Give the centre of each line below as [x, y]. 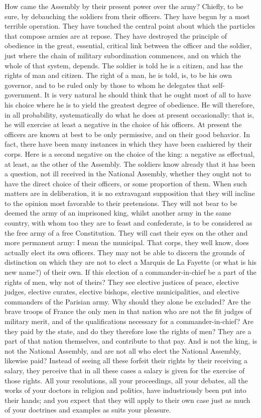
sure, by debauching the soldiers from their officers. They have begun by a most [127, 16]
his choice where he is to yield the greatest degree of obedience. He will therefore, [130, 104]
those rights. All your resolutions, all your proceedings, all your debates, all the [126, 380]
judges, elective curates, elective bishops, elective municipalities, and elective [122, 292]
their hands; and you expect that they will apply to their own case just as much [127, 400]
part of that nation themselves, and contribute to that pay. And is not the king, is [131, 341]
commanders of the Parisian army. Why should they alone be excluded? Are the [128, 301]
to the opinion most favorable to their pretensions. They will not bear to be [121, 203]
